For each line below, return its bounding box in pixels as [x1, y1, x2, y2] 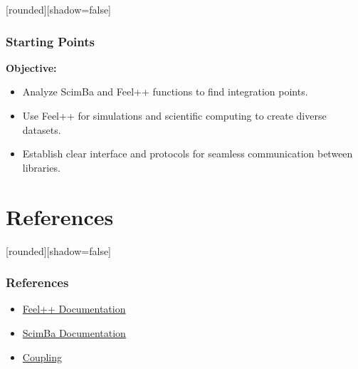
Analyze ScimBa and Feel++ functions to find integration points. [22, 84, 308, 99]
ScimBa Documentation [22, 325, 126, 340]
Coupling [22, 349, 63, 364]
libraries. [22, 160, 60, 175]
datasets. [22, 122, 61, 137]
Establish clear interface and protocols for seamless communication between [22, 146, 353, 161]
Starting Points [6, 32, 95, 50]
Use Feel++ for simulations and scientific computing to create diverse [22, 108, 327, 123]
